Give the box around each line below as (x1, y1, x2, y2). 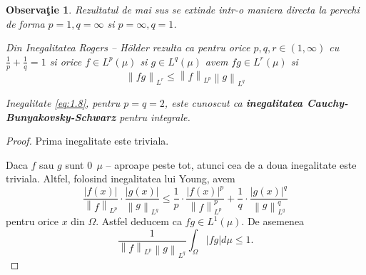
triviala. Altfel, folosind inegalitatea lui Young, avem (6, 171, 235, 186)
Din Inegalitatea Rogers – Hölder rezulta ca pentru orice (6, 40, 250, 55)
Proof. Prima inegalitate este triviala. (6, 133, 169, 148)
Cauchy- (306, 95, 348, 110)
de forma (6, 16, 45, 31)
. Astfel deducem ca (96, 214, 182, 229)
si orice (49, 53, 82, 68)
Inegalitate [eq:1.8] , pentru (6, 95, 121, 110)
